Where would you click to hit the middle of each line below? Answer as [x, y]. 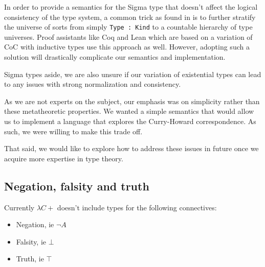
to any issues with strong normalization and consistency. [93, 84]
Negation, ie [35, 224]
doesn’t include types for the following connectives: [137, 207]
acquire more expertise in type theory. [64, 158]
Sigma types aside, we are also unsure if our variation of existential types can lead [133, 74]
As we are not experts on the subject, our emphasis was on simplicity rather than [132, 101]
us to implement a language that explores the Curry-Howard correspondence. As [130, 121]
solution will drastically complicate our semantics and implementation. [115, 57]
